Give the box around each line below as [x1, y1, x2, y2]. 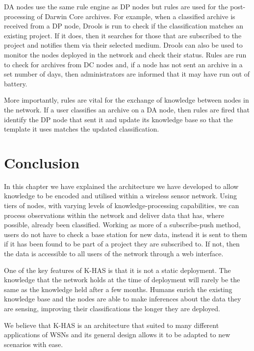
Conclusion [4, 152, 80, 172]
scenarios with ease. [4, 339, 63, 349]
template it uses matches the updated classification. [4, 124, 159, 134]
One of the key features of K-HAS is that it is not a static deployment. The [4, 265, 231, 275]
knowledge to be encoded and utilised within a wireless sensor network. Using [4, 190, 237, 201]
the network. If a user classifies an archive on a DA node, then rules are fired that [4, 104, 250, 114]
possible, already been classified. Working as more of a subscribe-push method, [4, 219, 241, 230]
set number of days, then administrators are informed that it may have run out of [4, 69, 250, 79]
